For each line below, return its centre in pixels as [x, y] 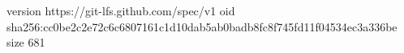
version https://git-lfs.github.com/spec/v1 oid [121, 10]
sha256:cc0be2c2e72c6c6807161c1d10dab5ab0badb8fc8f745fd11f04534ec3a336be [202, 26]
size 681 [26, 42]
